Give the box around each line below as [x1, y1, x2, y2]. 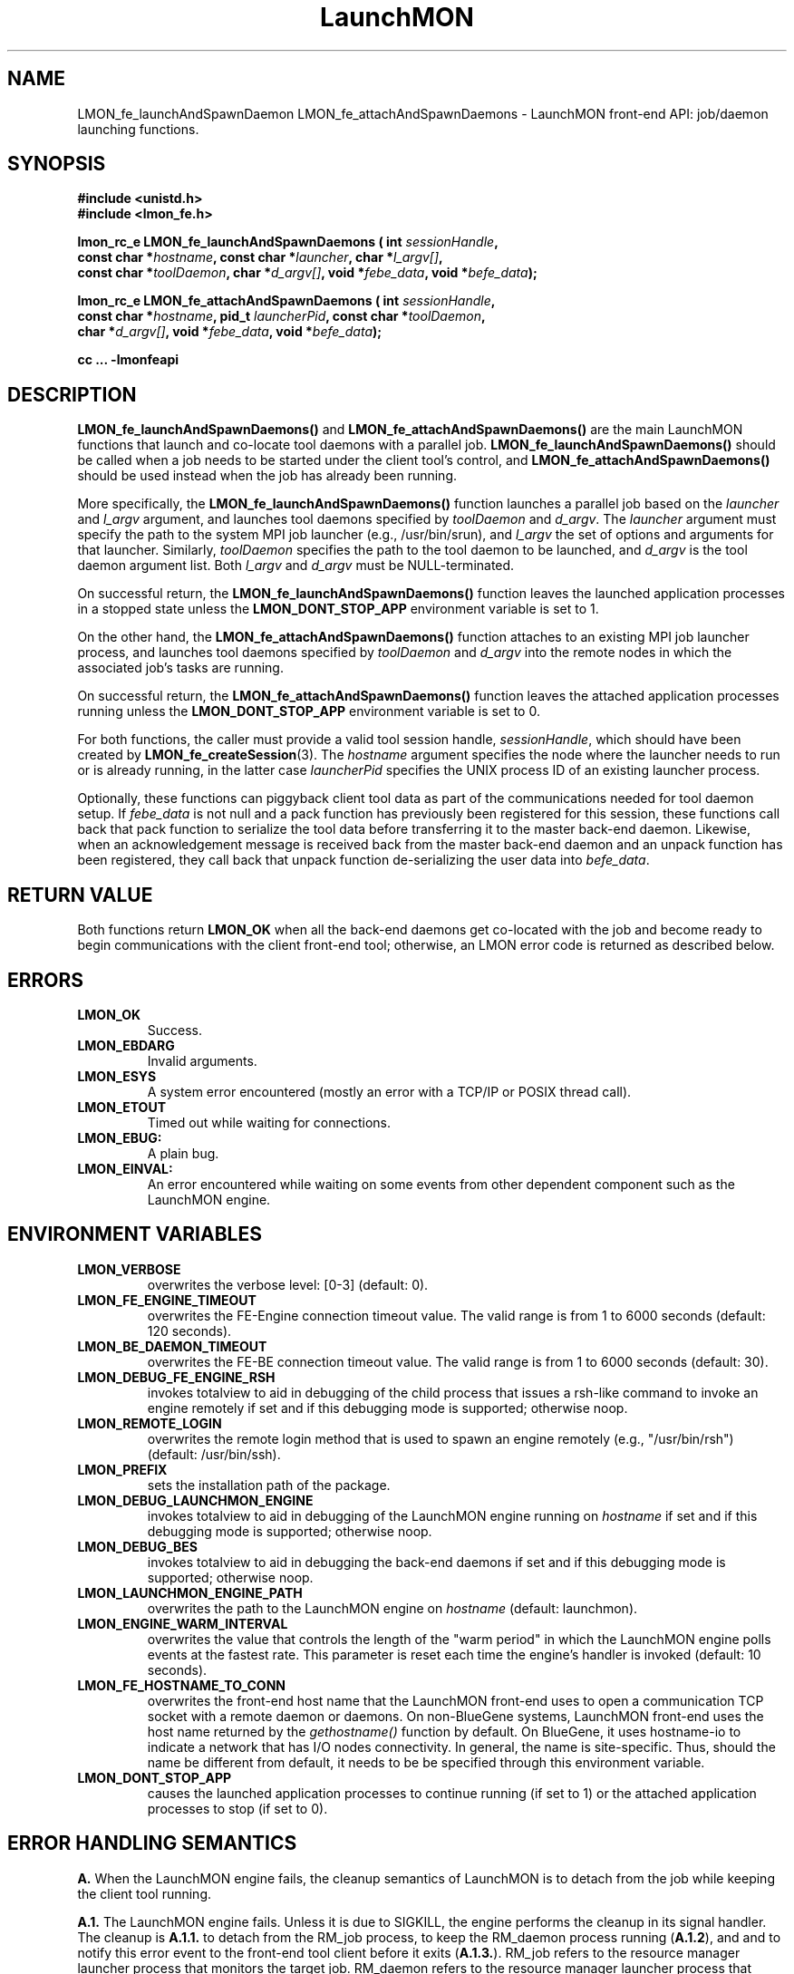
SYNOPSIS [7, 152, 106, 176]
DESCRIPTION [7, 382, 137, 406]
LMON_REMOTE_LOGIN [77, 1415, 222, 1431]
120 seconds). [147, 1322, 232, 1339]
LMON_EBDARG [77, 1037, 175, 1053]
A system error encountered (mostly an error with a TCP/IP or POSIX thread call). [147, 1083, 632, 1099]
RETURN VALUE [7, 883, 153, 906]
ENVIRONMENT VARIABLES [7, 1223, 262, 1246]
